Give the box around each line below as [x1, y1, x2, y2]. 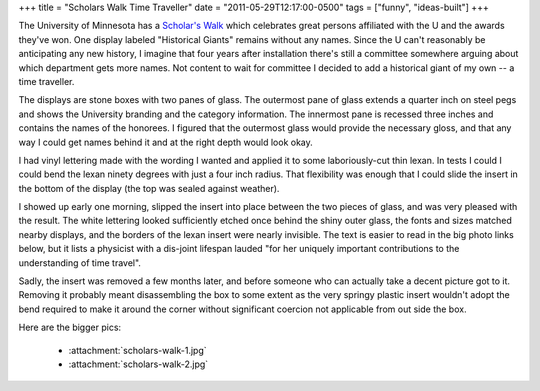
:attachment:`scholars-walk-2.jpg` [68, 358, 209, 370]
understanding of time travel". [18, 256, 142, 269]
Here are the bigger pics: [18, 321, 122, 334]
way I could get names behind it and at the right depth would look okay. [18, 136, 314, 148]
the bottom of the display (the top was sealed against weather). [18, 182, 280, 194]
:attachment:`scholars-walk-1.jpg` [68, 344, 207, 356]
